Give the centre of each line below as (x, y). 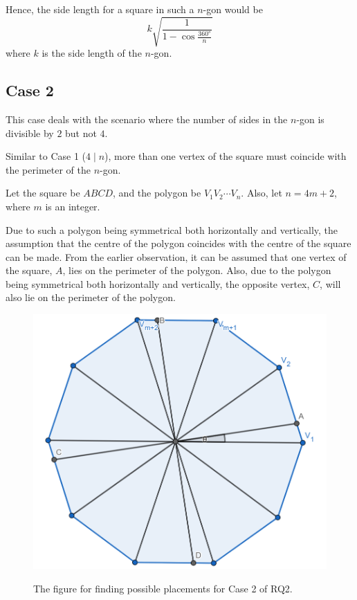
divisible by (30, 133)
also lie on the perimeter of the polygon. (91, 297)
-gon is (310, 119)
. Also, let (262, 193)
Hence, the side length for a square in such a (100, 9)
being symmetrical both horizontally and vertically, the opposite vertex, (158, 283)
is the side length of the (92, 53)
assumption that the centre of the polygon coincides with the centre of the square (178, 243)
